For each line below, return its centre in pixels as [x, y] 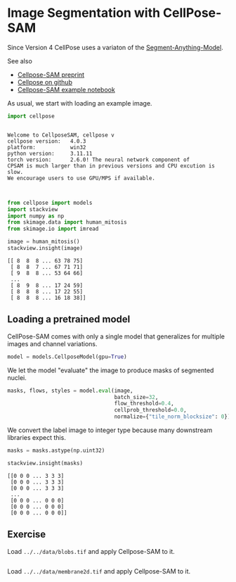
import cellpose [31, 116]
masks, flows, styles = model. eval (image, [70, 391]
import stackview [33, 209]
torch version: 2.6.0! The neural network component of [99, 160]
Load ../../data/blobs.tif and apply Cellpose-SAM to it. [91, 551]
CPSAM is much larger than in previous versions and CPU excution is [111, 166]
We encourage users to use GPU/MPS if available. [81, 178]
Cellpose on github [45, 82]
